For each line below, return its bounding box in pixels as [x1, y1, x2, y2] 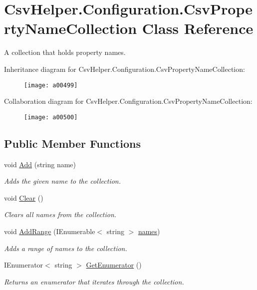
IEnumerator [4, 260, 43, 270]
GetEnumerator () [86, 260, 142, 270]
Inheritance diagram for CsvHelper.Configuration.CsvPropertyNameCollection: [4, 63, 245, 74]
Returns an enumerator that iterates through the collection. [4, 276, 184, 287]
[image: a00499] [24, 81, 78, 89]
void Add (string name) [4, 159, 76, 169]
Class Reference [142, 18, 254, 38]
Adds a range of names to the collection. [4, 243, 127, 253]
